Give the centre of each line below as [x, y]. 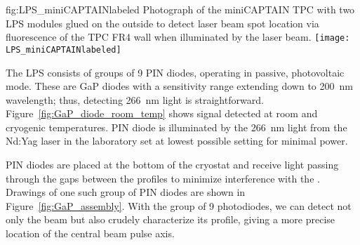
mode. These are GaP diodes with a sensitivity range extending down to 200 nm [179, 86]
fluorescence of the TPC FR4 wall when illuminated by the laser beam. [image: [178, 37]
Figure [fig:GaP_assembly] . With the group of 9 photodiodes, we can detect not [179, 205]
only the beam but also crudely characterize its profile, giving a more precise [171, 219]
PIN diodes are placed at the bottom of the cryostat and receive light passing [172, 165]
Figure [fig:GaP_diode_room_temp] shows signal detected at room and [162, 113]
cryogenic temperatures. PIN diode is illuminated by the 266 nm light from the [176, 127]
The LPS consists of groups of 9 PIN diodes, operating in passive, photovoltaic [175, 72]
